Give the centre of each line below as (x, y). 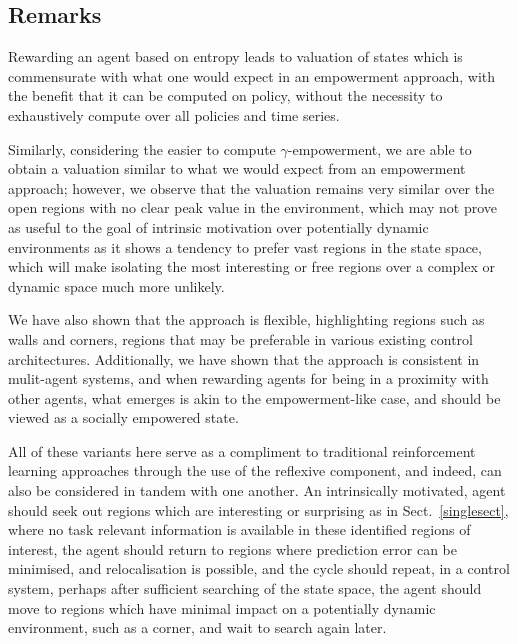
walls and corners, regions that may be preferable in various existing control (240, 338)
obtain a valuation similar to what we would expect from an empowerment (237, 168)
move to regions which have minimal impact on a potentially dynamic (222, 607)
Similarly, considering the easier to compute (142, 148)
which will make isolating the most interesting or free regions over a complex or (251, 266)
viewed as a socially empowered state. (123, 417)
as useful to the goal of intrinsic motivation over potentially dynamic (218, 226)
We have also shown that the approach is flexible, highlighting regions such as (246, 319)
